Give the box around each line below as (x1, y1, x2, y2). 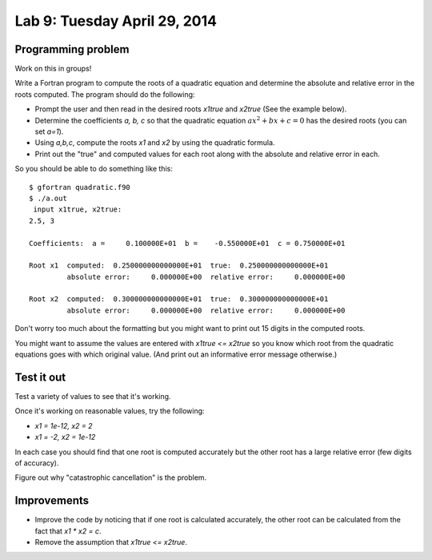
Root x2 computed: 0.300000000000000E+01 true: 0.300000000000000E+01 (29, 295, 329, 304)
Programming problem (14, 42, 130, 56)
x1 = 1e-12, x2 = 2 (34, 421, 93, 430)
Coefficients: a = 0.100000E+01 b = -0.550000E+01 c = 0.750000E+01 (29, 239, 346, 248)
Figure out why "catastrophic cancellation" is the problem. (14, 473, 207, 482)
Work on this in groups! (14, 64, 92, 74)
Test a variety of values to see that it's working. (14, 391, 171, 401)
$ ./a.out (29, 193, 67, 203)
